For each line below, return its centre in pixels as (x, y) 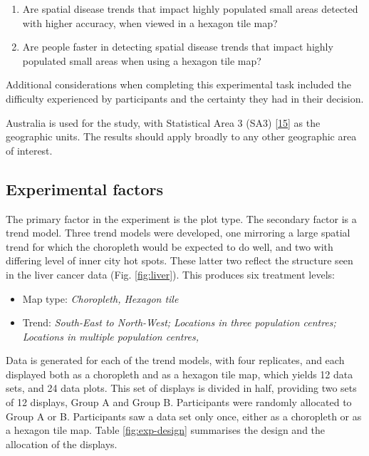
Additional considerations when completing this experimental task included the (178, 84)
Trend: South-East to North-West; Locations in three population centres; (179, 322)
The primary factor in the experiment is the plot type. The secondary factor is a (181, 218)
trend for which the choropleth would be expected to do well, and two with (170, 246)
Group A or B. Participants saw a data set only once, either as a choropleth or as (184, 416)
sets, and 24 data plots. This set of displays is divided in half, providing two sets (181, 388)
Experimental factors (85, 188)
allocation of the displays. (62, 444)
